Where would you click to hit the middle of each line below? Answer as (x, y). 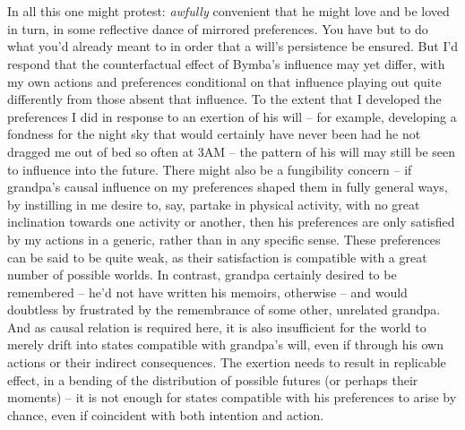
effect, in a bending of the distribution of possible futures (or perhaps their (213, 379)
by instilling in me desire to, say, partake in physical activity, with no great (214, 204)
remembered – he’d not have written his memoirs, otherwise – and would (207, 292)
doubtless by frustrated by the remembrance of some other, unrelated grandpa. (224, 310)
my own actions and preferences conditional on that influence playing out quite (224, 81)
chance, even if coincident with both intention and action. (166, 414)
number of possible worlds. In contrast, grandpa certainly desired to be (202, 275)
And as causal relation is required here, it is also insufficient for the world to (217, 327)
